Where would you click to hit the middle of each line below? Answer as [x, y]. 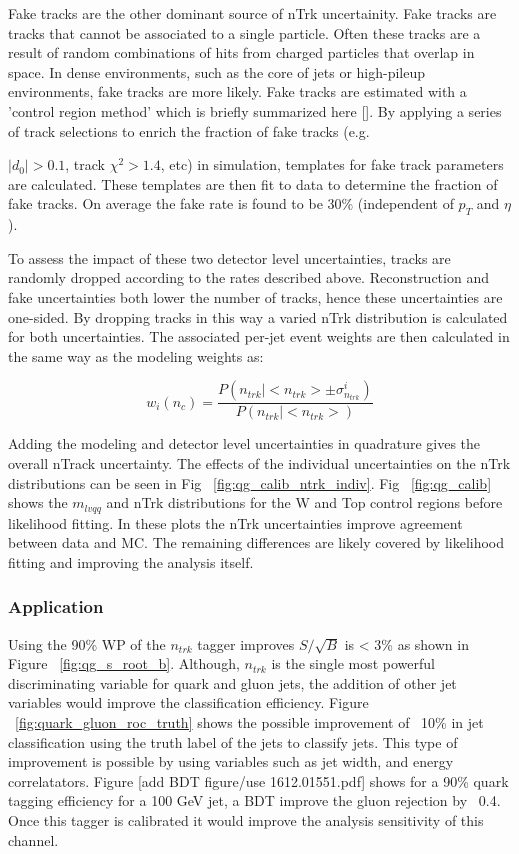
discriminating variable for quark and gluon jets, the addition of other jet [232, 682]
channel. [33, 839]
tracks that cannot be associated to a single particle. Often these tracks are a [244, 32]
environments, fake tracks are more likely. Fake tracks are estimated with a [237, 91]
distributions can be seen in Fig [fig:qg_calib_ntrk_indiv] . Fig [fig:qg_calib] [250, 482]
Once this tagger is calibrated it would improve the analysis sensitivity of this [246, 819]
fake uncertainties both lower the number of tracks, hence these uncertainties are [255, 296]
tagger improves [246, 643]
